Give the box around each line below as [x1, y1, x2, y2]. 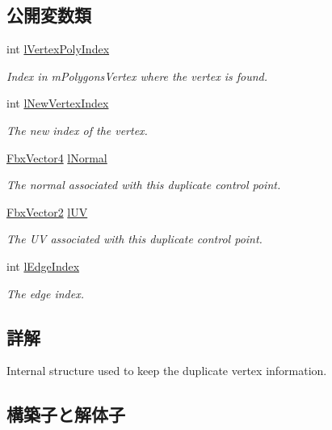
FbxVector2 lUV [6, 203, 88, 220]
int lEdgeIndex [6, 257, 80, 274]
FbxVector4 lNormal [6, 149, 107, 166]
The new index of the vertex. [6, 121, 148, 138]
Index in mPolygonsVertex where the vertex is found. [6, 67, 267, 84]
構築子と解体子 [6, 402, 125, 427]
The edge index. [6, 285, 84, 301]
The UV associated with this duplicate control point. [6, 230, 263, 247]
